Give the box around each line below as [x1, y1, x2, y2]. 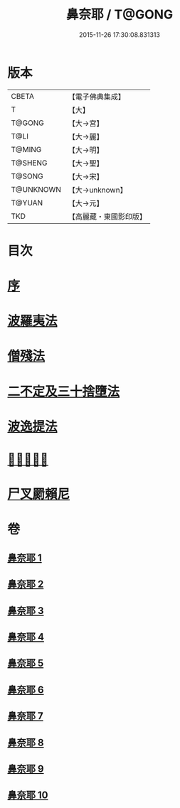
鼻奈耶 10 [7, 790, 48, 802]
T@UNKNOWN [11, 184, 62, 194]
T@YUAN [11, 198, 43, 208]
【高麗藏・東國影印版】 [68, 211, 147, 221]
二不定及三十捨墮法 [7, 383, 120, 399]
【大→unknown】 [68, 185, 127, 195]
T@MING [11, 144, 42, 154]
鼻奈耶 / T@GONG [65, 6, 174, 23]
